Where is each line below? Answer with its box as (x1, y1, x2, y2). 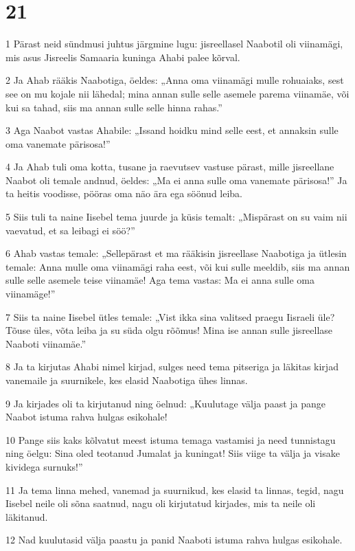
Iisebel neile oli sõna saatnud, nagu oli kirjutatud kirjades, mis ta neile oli (5, 496, 316, 510)
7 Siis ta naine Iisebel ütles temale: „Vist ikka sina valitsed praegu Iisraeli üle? (5, 309, 335, 324)
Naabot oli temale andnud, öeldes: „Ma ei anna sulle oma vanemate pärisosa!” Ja (5, 172, 347, 187)
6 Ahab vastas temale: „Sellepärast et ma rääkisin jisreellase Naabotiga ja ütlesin (5, 246, 347, 260)
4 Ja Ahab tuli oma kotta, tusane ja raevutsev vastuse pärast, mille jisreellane (5, 159, 334, 174)
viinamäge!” (5, 286, 56, 301)
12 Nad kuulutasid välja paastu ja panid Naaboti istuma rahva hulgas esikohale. (5, 532, 343, 547)
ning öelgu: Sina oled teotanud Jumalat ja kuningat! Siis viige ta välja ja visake (5, 446, 340, 460)
